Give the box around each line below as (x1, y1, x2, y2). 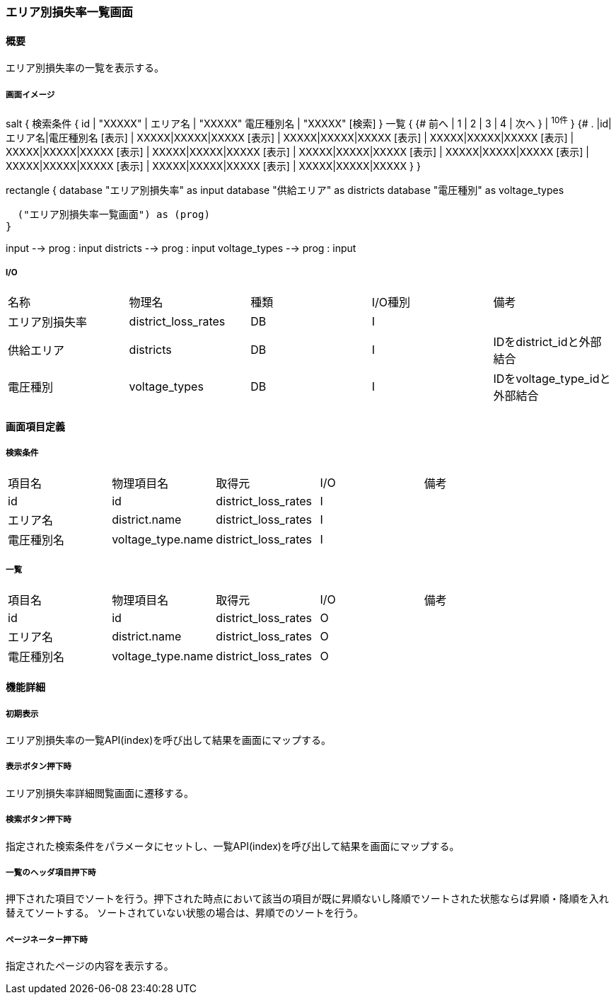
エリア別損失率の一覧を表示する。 (6, 62, 164, 74)
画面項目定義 (6, 420, 65, 433)
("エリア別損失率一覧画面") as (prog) (17, 208, 210, 220)
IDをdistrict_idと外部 (493, 335, 602, 350)
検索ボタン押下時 (6, 815, 71, 825)
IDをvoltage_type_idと (493, 372, 611, 386)
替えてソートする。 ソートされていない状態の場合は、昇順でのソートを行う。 (6, 907, 364, 919)
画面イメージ (6, 89, 55, 100)
